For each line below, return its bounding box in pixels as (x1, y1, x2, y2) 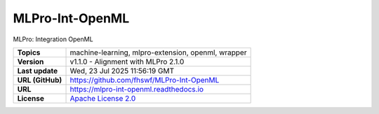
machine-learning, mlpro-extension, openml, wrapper (69, 48, 247, 57)
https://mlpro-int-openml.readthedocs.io (69, 84, 204, 94)
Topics (17, 48, 41, 57)
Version (17, 57, 44, 66)
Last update (17, 66, 58, 76)
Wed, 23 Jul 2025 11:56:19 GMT (69, 66, 175, 76)
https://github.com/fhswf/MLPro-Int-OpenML (69, 75, 220, 85)
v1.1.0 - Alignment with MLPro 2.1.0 (69, 57, 185, 66)
